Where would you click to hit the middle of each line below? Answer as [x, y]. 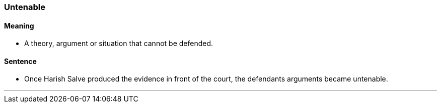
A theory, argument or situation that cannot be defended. [119, 43]
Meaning [19, 25]
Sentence [20, 61]
